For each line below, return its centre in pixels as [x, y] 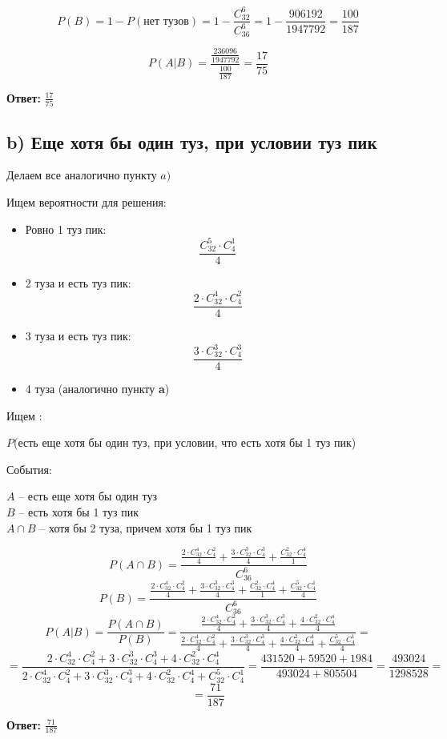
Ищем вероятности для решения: [87, 202]
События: [29, 469]
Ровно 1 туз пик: [66, 229]
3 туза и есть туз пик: [78, 335]
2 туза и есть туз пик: [78, 282]
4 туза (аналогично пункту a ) [97, 389]
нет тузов [166, 21]
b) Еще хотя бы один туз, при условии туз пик [192, 141]
